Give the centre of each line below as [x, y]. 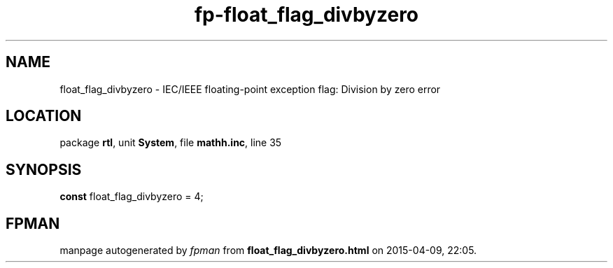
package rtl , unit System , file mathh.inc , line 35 [171, 143]
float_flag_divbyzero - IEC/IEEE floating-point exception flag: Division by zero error [250, 89]
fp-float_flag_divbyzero [306, 15]
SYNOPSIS [44, 169]
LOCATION [44, 116]
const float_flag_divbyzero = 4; [132, 197]
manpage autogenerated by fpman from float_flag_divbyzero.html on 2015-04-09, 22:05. [268, 251]
